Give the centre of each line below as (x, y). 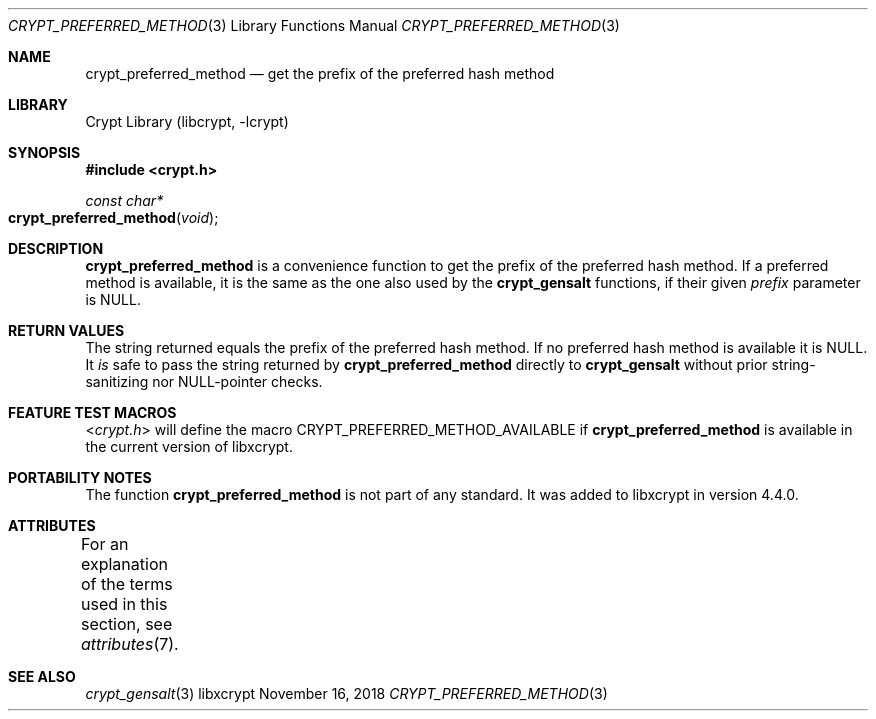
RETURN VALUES (66, 330)
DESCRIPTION (56, 248)
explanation (124, 564)
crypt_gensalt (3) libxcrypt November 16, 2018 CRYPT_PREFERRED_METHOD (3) (346, 693)
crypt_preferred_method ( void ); (113, 217)
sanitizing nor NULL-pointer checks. (204, 381)
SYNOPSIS (44, 152)
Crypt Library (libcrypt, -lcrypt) (187, 121)
